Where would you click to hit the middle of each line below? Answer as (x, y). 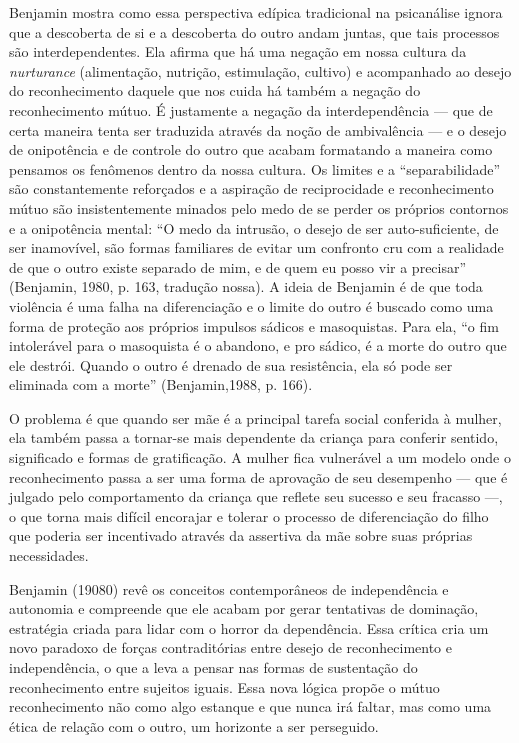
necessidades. (49, 555)
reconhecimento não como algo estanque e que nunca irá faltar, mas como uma (250, 706)
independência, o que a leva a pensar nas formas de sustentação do (213, 667)
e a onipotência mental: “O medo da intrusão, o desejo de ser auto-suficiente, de (254, 227)
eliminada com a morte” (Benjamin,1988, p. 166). (161, 384)
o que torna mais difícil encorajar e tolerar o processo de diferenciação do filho (249, 515)
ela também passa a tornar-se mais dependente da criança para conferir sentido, (254, 437)
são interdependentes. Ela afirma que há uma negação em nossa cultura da (238, 51)
